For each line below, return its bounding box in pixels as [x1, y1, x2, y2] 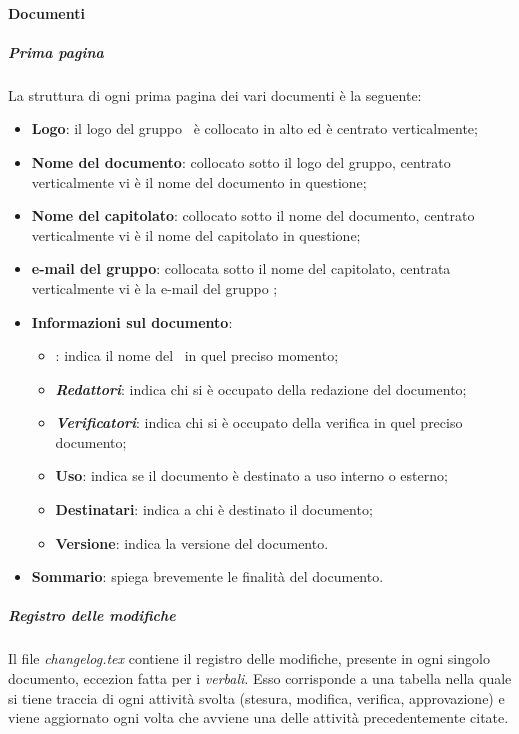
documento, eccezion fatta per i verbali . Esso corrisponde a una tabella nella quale [8, 668, 512, 688]
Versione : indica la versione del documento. [55, 532, 329, 553]
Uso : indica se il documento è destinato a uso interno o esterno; [55, 465, 448, 486]
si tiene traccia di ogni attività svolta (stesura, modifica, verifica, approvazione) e [8, 687, 505, 708]
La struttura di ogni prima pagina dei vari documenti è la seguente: [8, 84, 422, 105]
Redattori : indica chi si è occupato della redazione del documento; [55, 378, 467, 399]
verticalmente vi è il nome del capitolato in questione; [31, 224, 361, 245]
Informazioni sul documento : [31, 311, 233, 332]
